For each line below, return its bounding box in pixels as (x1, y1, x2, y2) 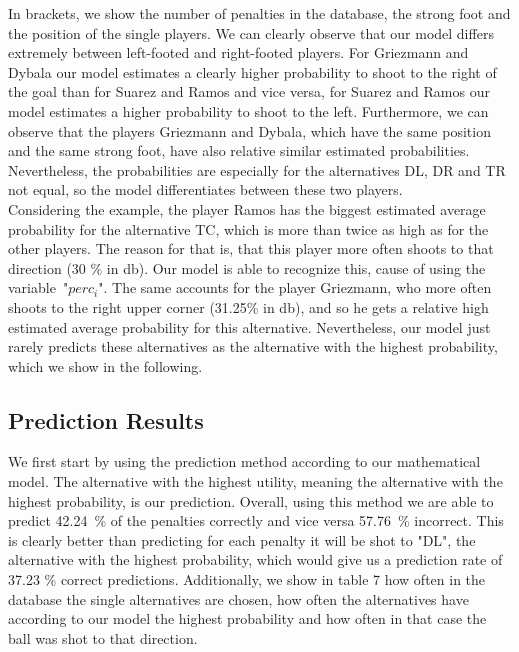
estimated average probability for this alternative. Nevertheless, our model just (8, 316, 491, 337)
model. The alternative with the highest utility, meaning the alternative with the (8, 471, 503, 492)
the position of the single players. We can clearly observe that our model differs (8, 22, 494, 43)
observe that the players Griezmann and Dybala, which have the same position (8, 120, 491, 141)
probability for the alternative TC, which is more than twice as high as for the (8, 218, 489, 239)
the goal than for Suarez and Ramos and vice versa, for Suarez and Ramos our (8, 81, 490, 102)
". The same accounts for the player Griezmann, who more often (98, 277, 492, 298)
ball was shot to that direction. (8, 627, 198, 648)
